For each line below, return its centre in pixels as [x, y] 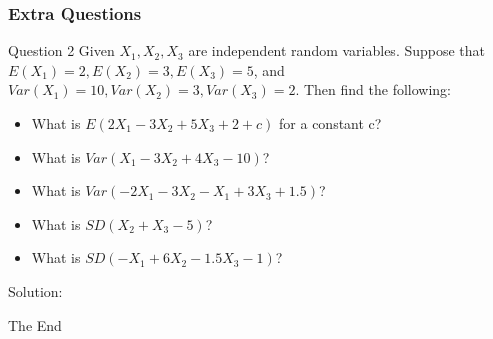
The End [35, 324]
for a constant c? [330, 123]
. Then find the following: [373, 89]
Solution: [35, 290]
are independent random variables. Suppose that [337, 50]
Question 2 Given [61, 50]
